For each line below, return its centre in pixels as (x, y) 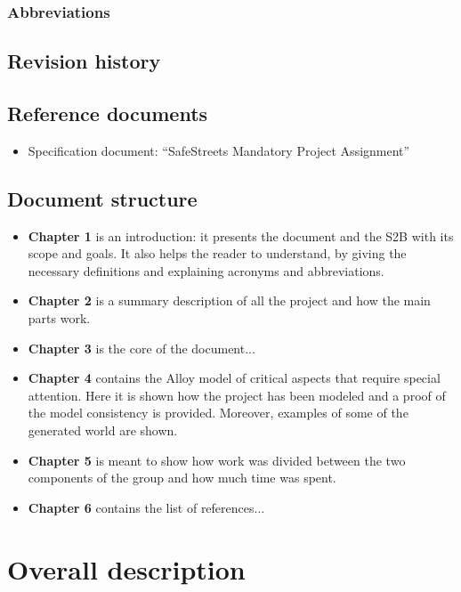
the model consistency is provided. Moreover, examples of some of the (218, 413)
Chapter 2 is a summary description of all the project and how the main (229, 300)
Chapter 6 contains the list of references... (146, 507)
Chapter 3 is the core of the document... (142, 348)
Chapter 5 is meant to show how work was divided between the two (217, 460)
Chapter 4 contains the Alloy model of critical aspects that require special (234, 378)
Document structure (102, 198)
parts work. (59, 318)
